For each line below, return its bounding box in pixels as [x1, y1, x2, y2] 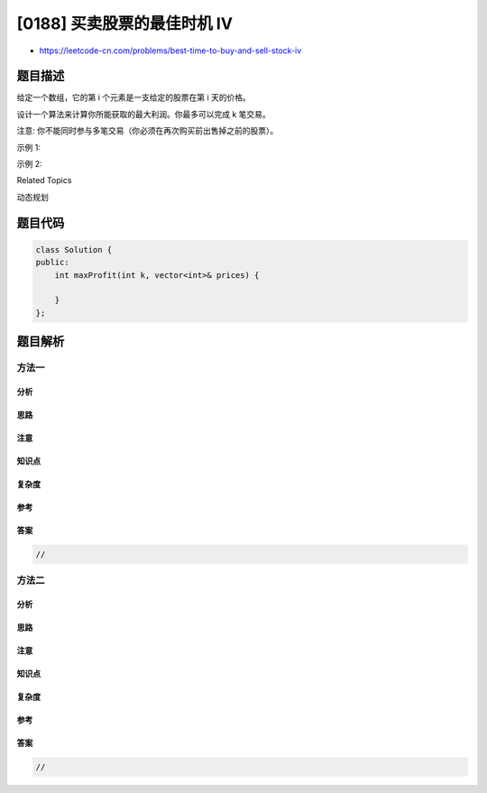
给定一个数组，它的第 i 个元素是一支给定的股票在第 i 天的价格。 [16, 92, 252, 103]
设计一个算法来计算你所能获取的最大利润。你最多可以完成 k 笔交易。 [16, 108, 271, 119]
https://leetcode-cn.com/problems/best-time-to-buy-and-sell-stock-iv [39, 45, 302, 56]
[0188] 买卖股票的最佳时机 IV [16, 14, 234, 33]
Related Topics [16, 175, 72, 186]
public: [35, 257, 69, 268]
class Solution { [35, 244, 113, 254]
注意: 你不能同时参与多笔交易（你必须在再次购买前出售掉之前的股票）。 [16, 125, 279, 136]
